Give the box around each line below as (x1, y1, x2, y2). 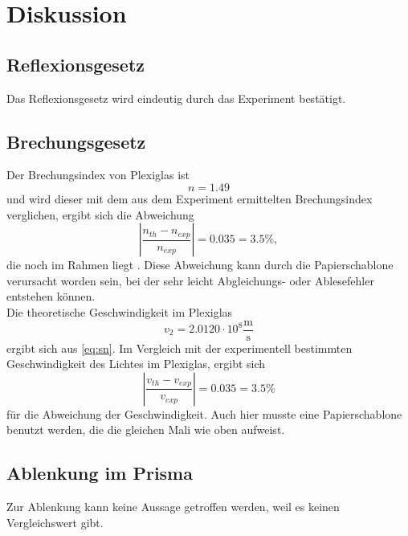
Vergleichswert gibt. (6, 513, 104, 530)
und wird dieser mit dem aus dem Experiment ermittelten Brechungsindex (6, 190, 373, 207)
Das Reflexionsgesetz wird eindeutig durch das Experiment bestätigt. (6, 89, 346, 106)
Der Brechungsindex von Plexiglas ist (6, 166, 190, 183)
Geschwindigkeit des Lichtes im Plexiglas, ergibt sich (6, 355, 266, 372)
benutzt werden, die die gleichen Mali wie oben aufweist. (6, 421, 285, 438)
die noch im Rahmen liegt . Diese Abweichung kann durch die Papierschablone (6, 256, 394, 273)
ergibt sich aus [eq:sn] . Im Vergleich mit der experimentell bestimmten (6, 339, 353, 356)
